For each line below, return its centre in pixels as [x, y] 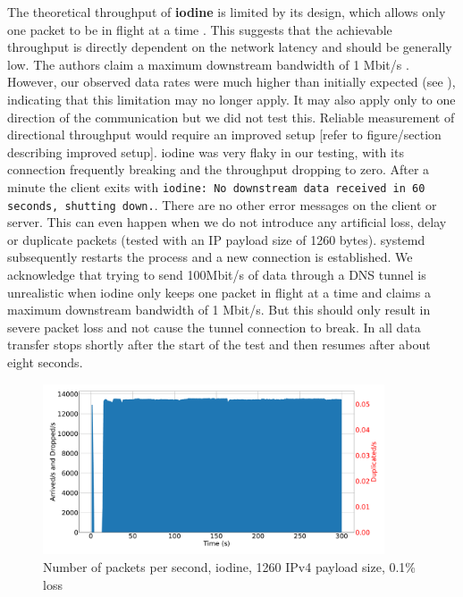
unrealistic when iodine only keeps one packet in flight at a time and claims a [219, 292]
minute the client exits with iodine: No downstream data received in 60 [216, 186]
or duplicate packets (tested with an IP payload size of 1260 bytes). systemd [216, 239]
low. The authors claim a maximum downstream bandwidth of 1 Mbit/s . [208, 64]
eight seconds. [45, 362]
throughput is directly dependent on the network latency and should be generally [230, 47]
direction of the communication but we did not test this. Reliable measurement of [231, 117]
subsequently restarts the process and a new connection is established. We [210, 257]
